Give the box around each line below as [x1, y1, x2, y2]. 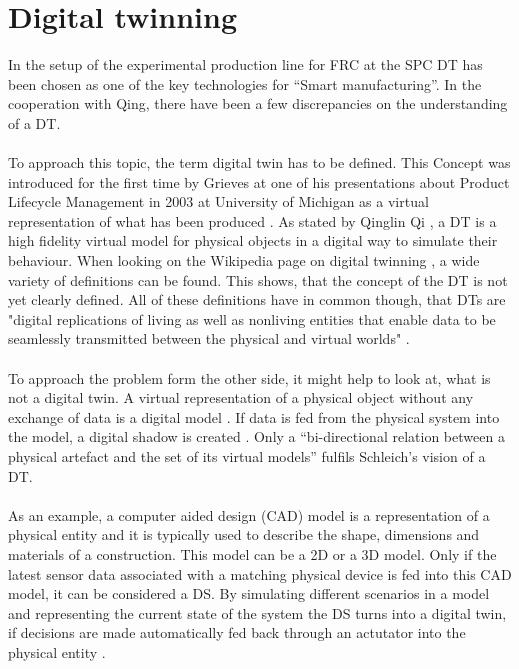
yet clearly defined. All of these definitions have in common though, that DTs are [8, 289, 506, 310]
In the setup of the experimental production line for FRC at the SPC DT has [8, 54, 483, 75]
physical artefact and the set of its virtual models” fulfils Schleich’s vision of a [8, 446, 486, 466]
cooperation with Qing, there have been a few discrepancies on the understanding [8, 93, 508, 114]
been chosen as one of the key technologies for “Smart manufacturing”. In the [8, 73, 482, 94]
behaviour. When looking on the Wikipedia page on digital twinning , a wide [8, 250, 480, 271]
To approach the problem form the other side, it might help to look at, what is [8, 367, 491, 388]
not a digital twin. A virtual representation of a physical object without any [8, 387, 474, 408]
